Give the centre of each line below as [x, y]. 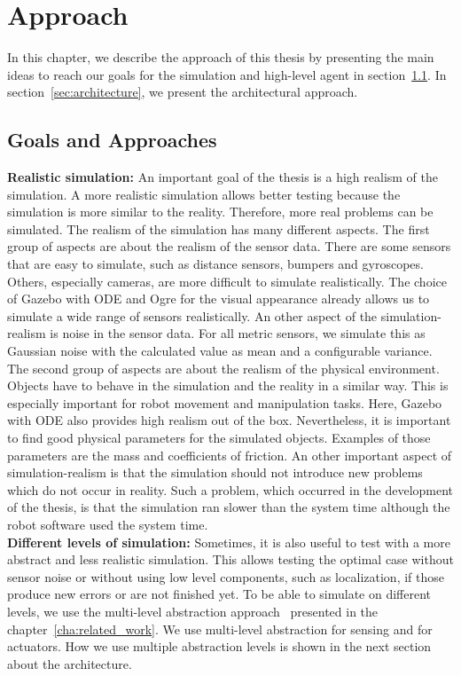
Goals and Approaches [112, 140]
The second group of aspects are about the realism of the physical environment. [223, 368]
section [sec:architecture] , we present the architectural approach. [183, 92]
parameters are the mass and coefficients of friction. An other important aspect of [230, 455]
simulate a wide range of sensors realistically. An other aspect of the [192, 315]
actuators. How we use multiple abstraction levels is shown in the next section [219, 646]
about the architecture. [70, 663]
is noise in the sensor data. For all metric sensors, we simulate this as [238, 333]
